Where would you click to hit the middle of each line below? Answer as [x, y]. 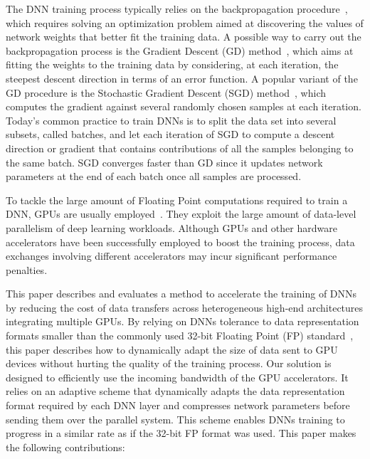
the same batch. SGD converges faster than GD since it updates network [164, 162]
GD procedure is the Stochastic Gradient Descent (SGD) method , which [166, 92]
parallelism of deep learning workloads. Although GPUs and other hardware [171, 227]
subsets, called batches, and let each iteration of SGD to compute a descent [170, 134]
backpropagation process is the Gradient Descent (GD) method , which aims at [180, 50]
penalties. [27, 269]
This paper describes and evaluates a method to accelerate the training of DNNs [181, 294]
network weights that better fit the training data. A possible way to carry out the [184, 37]
